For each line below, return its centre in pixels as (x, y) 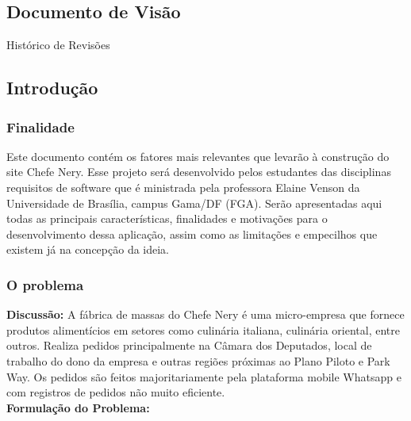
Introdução (52, 88)
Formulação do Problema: (78, 407)
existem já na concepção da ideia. (88, 249)
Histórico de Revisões (58, 45)
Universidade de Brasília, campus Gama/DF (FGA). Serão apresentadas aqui (194, 203)
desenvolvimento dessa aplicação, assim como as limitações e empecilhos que (192, 233)
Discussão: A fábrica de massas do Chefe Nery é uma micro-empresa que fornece (205, 314)
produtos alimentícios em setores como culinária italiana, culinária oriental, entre (203, 329)
